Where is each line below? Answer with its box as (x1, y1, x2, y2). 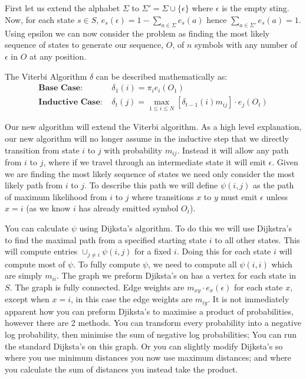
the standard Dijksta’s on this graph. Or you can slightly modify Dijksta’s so (5, 339, 283, 352)
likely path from (5, 179, 63, 191)
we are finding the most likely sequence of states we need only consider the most (5, 167, 295, 179)
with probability (104, 143, 163, 156)
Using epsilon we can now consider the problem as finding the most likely (5, 27, 270, 39)
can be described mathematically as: (96, 70, 228, 82)
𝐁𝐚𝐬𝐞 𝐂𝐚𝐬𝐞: (38, 84, 83, 93)
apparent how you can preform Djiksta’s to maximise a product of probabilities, (5, 305, 294, 317)
